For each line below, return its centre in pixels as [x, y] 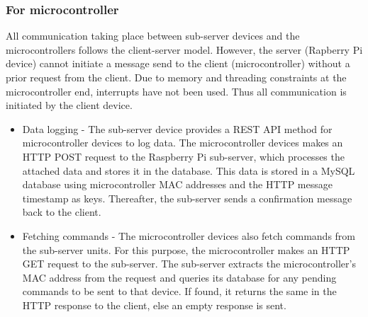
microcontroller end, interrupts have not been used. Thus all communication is [176, 91]
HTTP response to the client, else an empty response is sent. [154, 305]
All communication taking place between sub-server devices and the [153, 36]
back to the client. [62, 212]
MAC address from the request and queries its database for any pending [179, 277]
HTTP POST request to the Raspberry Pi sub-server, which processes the [183, 156]
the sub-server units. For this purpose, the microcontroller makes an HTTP [186, 249]
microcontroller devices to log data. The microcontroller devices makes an [183, 143]
